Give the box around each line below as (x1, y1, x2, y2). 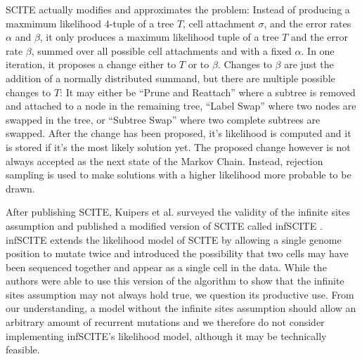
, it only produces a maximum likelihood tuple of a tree (39, 30, 279, 44)
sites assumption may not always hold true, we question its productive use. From (6, 287, 354, 301)
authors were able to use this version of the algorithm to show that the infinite (6, 273, 344, 288)
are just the (284, 57, 334, 72)
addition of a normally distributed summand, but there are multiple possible (6, 70, 335, 85)
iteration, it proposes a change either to (6, 57, 176, 72)
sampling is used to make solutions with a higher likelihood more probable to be (6, 167, 351, 182)
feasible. (6, 342, 40, 357)
